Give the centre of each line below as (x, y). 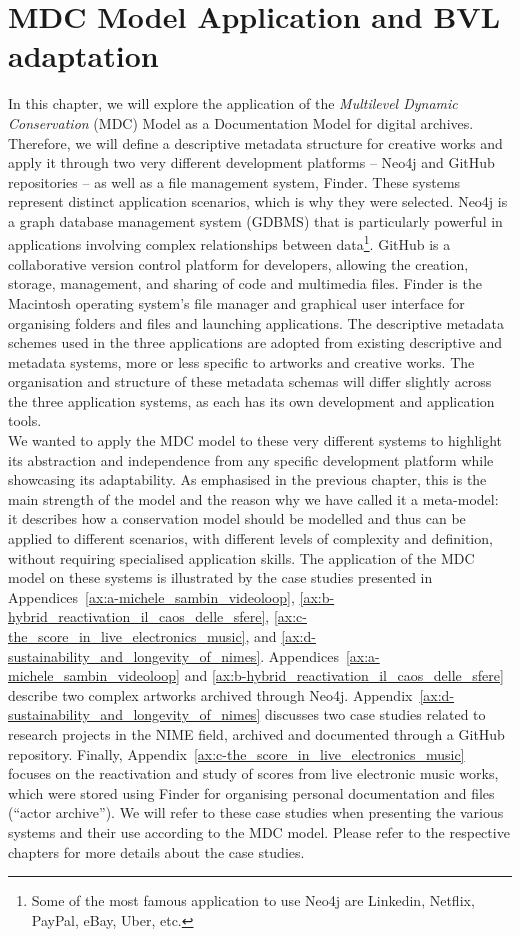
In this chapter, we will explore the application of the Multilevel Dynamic (233, 103)
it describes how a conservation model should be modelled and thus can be (237, 518)
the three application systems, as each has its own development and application (251, 400)
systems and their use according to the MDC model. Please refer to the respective (259, 831)
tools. (25, 420)
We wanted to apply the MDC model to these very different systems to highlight (255, 440)
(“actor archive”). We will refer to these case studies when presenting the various (256, 812)
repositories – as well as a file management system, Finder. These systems (234, 181)
